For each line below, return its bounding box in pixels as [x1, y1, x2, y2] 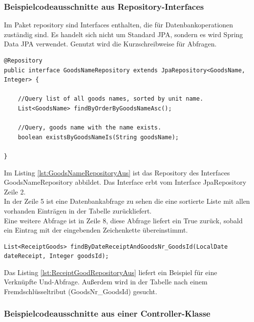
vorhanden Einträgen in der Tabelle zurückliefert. [4, 205, 152, 215]
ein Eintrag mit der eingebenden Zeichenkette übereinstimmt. [4, 225, 188, 235]
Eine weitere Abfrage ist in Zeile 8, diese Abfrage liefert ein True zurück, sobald [4, 215, 243, 225]
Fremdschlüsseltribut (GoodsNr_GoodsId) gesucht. [4, 286, 157, 297]
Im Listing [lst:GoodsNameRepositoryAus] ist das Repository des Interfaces [4, 167, 230, 177]
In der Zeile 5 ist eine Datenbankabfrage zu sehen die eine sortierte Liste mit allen [4, 196, 250, 206]
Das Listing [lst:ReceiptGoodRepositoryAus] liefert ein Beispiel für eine [4, 267, 217, 277]
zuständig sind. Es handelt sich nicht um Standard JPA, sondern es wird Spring [4, 29, 243, 39]
